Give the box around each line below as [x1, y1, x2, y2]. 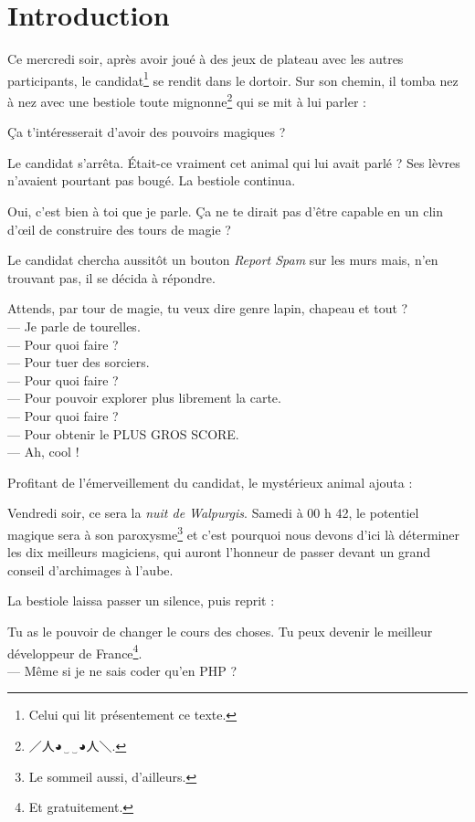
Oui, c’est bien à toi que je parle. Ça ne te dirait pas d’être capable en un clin [7, 202, 444, 220]
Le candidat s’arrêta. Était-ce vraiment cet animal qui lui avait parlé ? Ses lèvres [7, 153, 460, 172]
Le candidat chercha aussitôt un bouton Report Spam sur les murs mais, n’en [7, 250, 438, 269]
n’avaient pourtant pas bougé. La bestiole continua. [7, 171, 296, 190]
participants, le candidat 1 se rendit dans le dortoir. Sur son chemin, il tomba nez [7, 68, 459, 90]
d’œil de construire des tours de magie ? [7, 219, 231, 238]
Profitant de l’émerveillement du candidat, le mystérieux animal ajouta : [7, 472, 413, 491]
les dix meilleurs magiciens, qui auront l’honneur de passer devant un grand [7, 543, 430, 562]
